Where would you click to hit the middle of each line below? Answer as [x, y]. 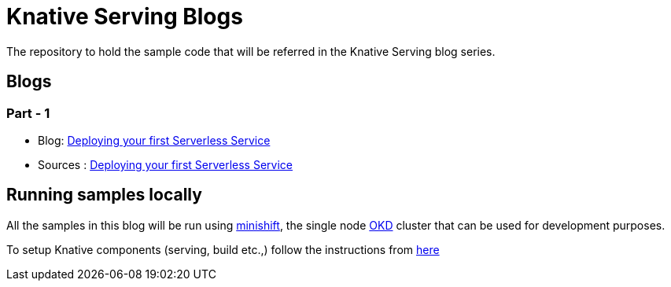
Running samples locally [104, 195]
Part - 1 [28, 113]
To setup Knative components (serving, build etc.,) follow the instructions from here [223, 249]
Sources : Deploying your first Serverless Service [165, 164]
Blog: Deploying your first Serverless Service [154, 140]
